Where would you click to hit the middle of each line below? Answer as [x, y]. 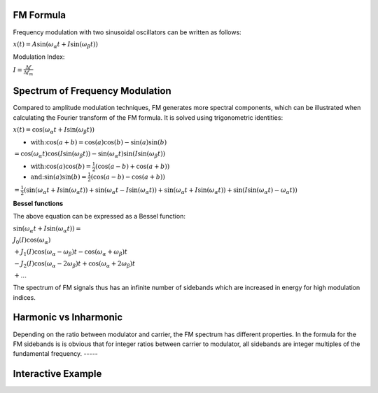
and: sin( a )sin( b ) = [58, 177]
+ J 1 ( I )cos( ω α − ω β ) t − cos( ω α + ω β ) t [71, 253]
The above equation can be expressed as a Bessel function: [99, 216]
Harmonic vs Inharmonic [68, 318]
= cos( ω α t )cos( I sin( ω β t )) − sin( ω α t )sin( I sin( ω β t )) [90, 155]
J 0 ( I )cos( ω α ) [32, 241]
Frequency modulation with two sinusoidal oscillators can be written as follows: [127, 32]
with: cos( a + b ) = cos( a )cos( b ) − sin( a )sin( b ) [99, 142]
